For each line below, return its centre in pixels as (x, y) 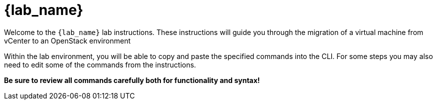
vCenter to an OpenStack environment (67, 40)
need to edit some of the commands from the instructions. (100, 64)
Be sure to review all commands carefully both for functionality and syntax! (132, 80)
